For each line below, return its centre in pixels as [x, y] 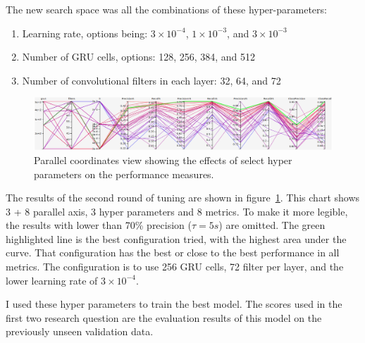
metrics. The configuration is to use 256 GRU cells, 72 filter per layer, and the [175, 267]
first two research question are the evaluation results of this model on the [164, 317]
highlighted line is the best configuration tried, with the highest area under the [176, 238]
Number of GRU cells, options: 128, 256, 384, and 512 [139, 57]
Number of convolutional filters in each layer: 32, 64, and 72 [151, 80]
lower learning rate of [52, 280]
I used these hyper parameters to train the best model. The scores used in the [174, 304]
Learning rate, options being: [85, 33]
